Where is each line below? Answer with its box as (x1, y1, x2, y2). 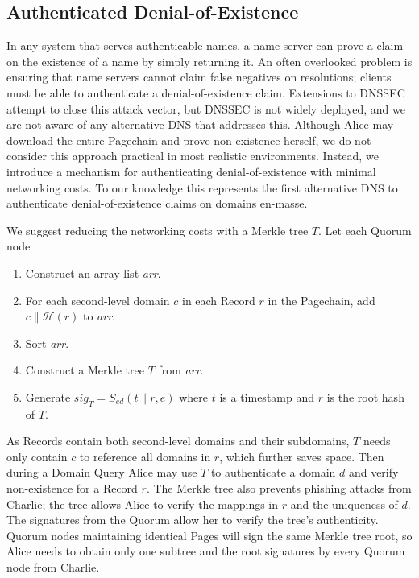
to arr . (82, 308, 115, 324)
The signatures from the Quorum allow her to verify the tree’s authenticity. (6, 511, 379, 528)
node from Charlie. (6, 559, 100, 576)
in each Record (181, 291, 255, 308)
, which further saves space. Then (219, 448, 384, 464)
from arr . (158, 361, 204, 378)
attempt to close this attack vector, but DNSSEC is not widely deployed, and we (6, 100, 405, 117)
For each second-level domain (25, 291, 170, 308)
